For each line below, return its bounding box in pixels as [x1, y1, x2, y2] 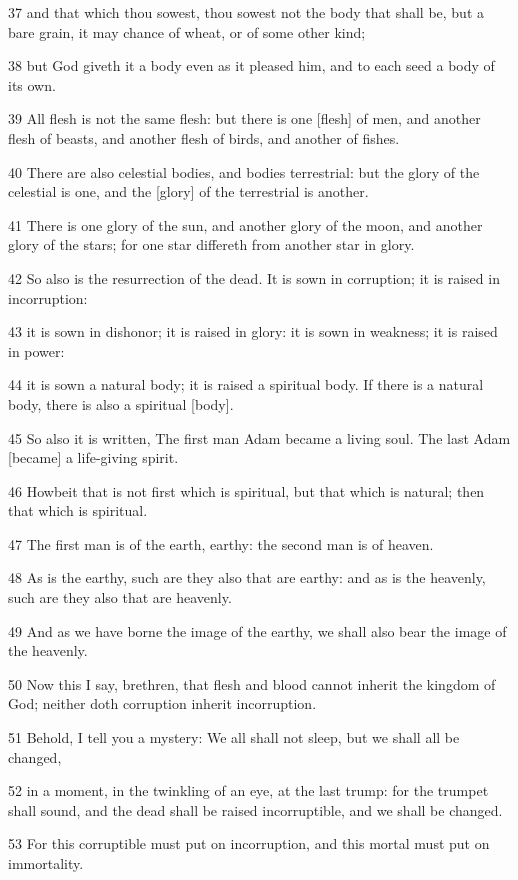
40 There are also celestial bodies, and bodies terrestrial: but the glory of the [8, 161, 480, 182]
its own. [8, 74, 56, 95]
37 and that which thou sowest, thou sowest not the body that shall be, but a [8, 2, 484, 22]
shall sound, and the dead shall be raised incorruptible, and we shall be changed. [8, 799, 503, 820]
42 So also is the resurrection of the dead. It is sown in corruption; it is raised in [8, 267, 500, 288]
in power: [8, 340, 65, 361]
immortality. [8, 853, 84, 873]
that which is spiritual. [8, 500, 148, 521]
